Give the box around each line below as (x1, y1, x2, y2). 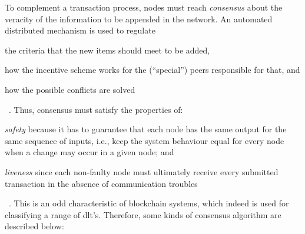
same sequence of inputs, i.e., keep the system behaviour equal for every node (5, 134, 284, 146)
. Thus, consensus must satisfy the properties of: (9, 103, 183, 115)
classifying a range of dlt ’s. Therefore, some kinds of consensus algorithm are (5, 208, 281, 220)
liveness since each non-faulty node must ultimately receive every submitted (5, 165, 279, 178)
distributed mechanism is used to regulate (5, 24, 155, 36)
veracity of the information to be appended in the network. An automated (5, 12, 273, 25)
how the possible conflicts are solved (5, 83, 135, 95)
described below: (5, 220, 64, 232)
